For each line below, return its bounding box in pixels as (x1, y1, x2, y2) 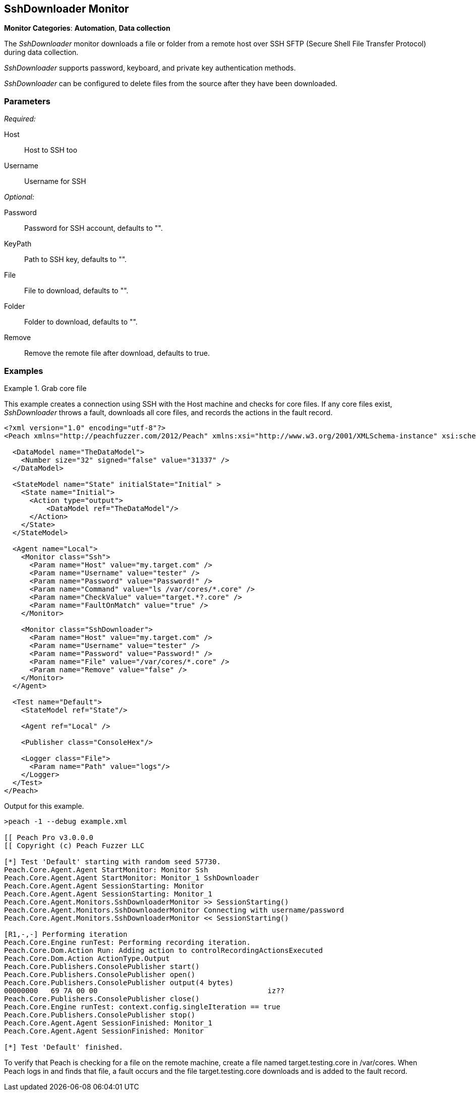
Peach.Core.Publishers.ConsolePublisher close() (4, 994, 200, 1003)
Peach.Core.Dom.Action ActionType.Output (4, 954, 170, 962)
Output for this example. (4, 801, 84, 810)
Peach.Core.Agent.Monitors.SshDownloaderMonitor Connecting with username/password (4, 906, 344, 914)
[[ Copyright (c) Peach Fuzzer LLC (4, 841, 145, 850)
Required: (4, 114, 36, 123)
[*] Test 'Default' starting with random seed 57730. (4, 857, 221, 866)
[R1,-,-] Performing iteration (4, 930, 128, 938)
